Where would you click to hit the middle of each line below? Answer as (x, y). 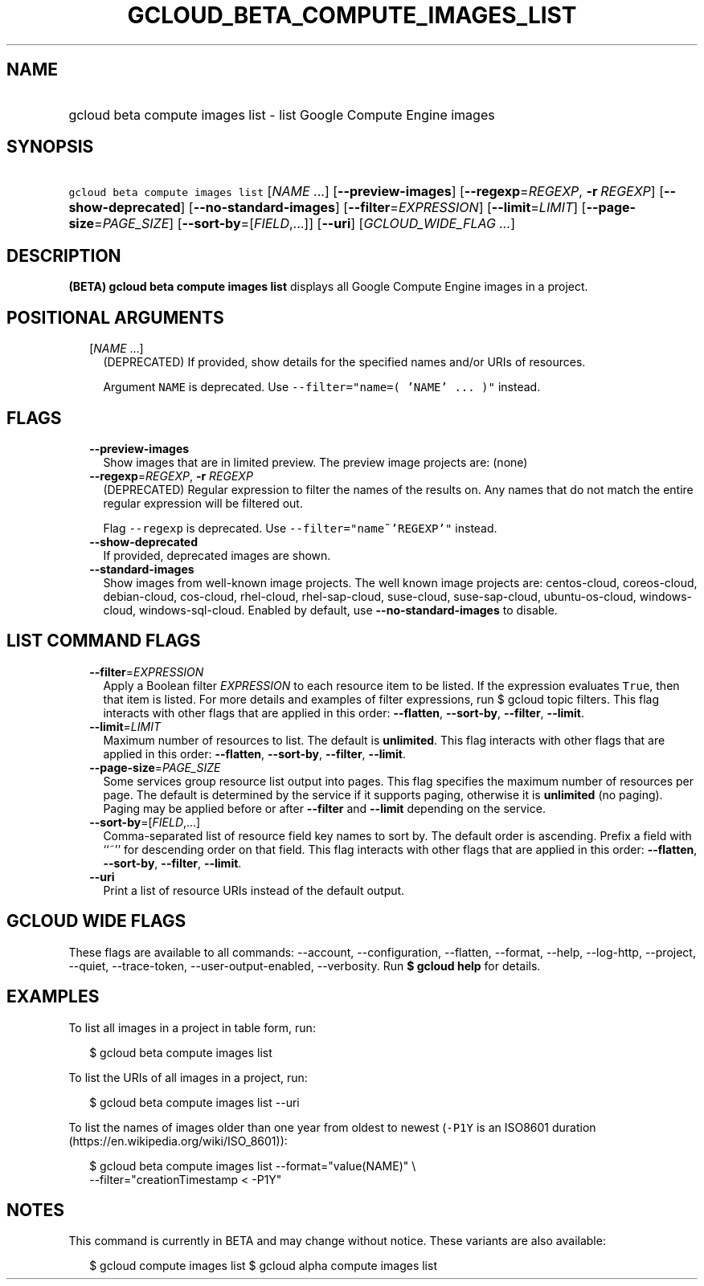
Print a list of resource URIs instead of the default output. (254, 890)
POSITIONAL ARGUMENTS (115, 317)
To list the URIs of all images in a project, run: (188, 1077)
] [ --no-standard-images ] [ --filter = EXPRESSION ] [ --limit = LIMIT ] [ (383, 208)
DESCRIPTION (64, 255)
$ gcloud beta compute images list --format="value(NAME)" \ (253, 1166)
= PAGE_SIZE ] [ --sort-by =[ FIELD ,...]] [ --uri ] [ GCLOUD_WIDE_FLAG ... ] (305, 224)
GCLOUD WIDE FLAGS (96, 921)
